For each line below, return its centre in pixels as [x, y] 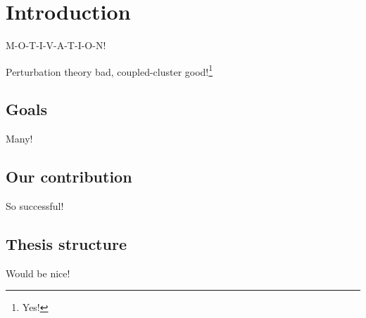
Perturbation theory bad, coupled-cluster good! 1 [109, 70]
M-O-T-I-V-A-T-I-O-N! [56, 45]
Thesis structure [66, 243]
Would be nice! [38, 273]
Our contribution [69, 177]
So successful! [35, 205]
